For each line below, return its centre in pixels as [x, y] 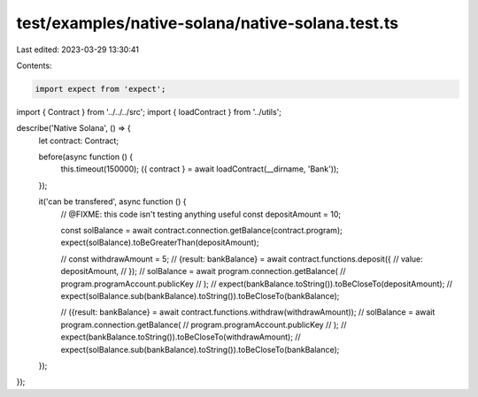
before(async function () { [85, 157]
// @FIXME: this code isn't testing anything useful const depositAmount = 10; [200, 214]
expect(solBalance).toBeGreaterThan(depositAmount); [160, 242]
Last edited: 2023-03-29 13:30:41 [77, 50]
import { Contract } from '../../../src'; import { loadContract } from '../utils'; [149, 111]
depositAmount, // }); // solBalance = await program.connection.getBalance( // [203, 271]
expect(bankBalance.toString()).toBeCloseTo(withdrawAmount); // [181, 337]
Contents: [34, 65]
